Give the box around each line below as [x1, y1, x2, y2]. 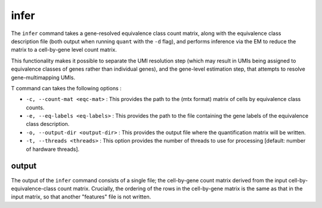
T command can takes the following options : [11, 84, 122, 92]
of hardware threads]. [26, 146, 80, 153]
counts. [26, 104, 45, 111]
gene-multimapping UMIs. [11, 74, 76, 81]
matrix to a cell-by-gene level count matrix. [11, 46, 117, 53]
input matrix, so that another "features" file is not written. [11, 193, 151, 200]
